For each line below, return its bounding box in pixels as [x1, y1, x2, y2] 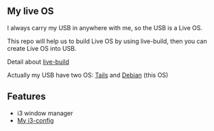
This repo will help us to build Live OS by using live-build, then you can [7, 37, 208, 45]
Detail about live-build [7, 58, 70, 66]
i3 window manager [16, 109, 73, 117]
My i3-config [16, 116, 54, 124]
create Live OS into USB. [7, 44, 77, 52]
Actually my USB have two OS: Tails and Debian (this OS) [7, 71, 169, 79]
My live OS [7, 5, 54, 17]
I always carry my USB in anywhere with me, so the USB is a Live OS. [7, 23, 203, 32]
